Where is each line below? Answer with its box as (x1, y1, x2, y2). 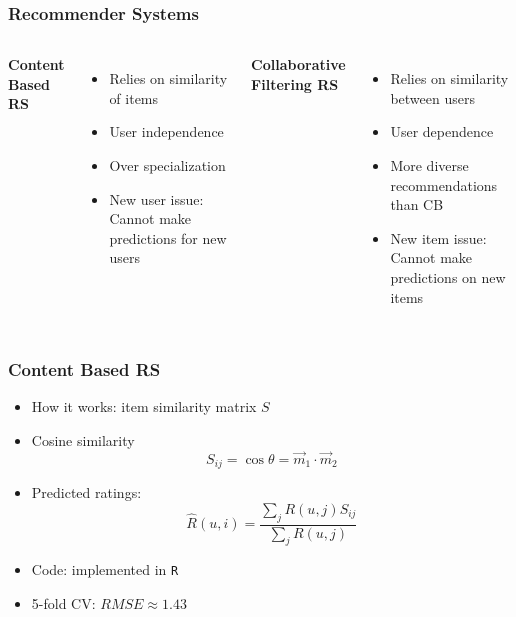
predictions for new (109, 227, 227, 248)
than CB (390, 194, 444, 215)
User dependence (390, 121, 494, 142)
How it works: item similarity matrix (31, 396, 257, 417)
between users (390, 87, 475, 108)
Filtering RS (251, 73, 339, 94)
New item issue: (390, 227, 487, 248)
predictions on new (390, 266, 506, 287)
